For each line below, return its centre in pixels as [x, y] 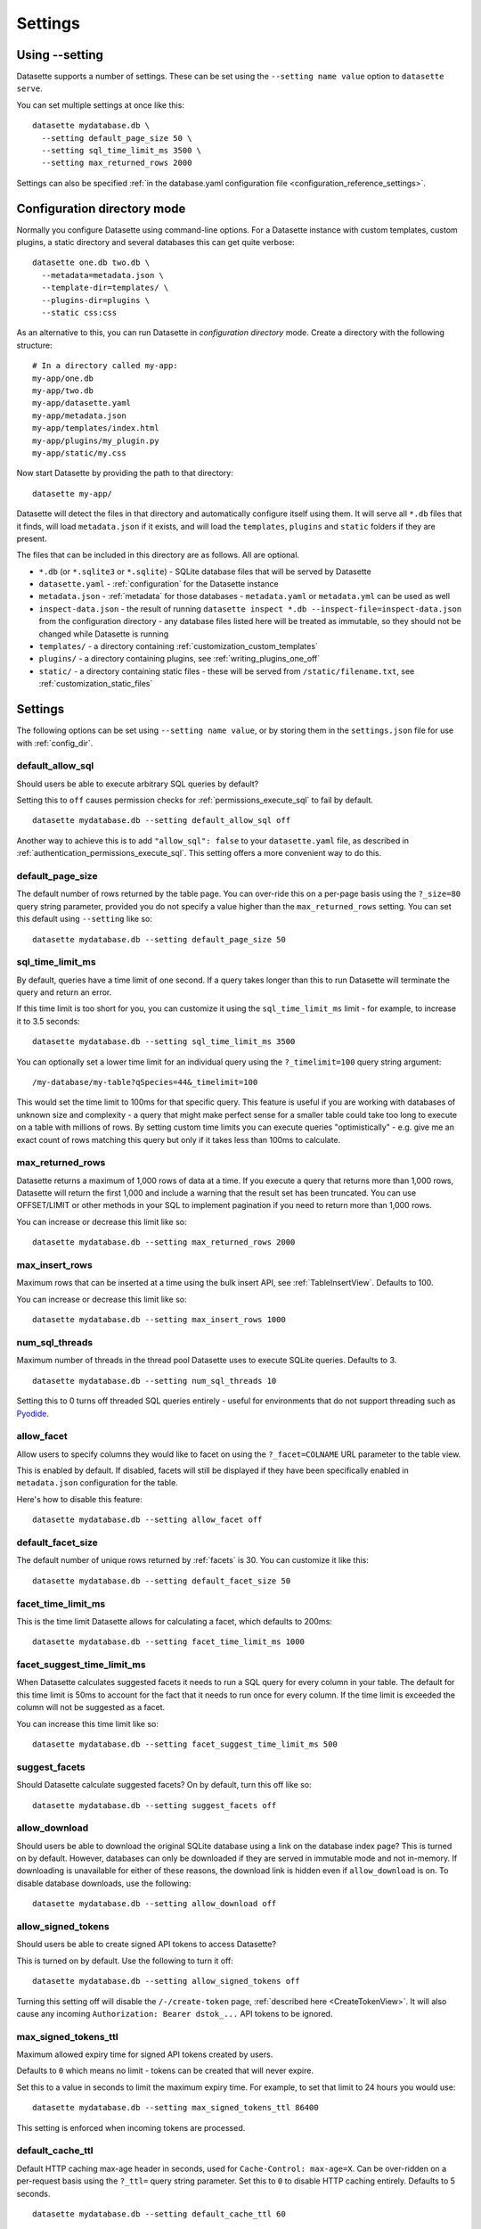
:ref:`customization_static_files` [96, 684]
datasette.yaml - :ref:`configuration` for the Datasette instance [159, 584]
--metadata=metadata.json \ [103, 275]
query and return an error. [64, 992]
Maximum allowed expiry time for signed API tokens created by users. [145, 2054]
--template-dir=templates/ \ [105, 288]
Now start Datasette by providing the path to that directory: [125, 473]
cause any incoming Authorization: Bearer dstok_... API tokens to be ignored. [175, 2013]
